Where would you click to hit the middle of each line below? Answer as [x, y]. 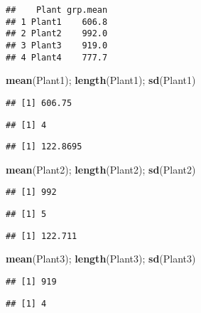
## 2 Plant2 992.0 [57, 34]
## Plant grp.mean [57, 10]
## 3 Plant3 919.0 [57, 45]
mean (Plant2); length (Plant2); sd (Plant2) [101, 169]
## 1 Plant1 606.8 [57, 22]
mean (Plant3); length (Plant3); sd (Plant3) [101, 259]
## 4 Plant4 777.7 [57, 57]
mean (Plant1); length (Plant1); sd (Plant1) [101, 80]
